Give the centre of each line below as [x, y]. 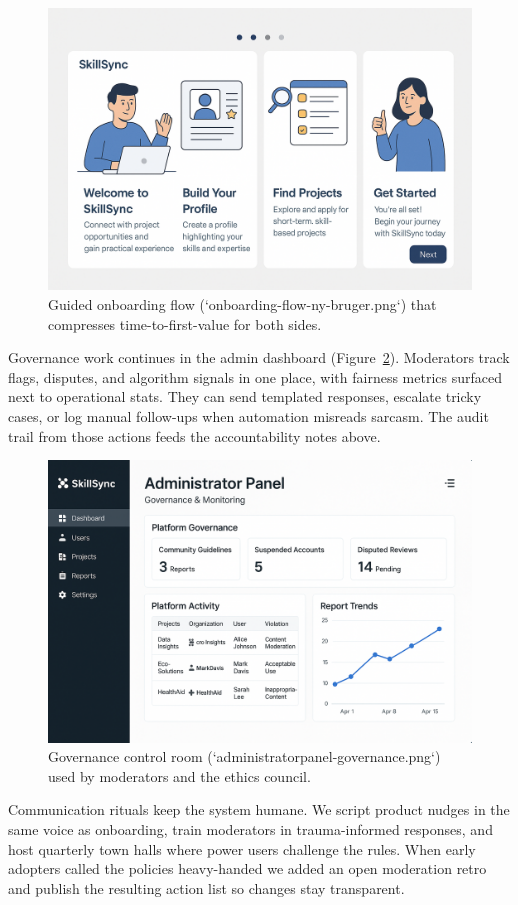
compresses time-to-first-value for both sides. [185, 323]
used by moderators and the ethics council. [179, 775]
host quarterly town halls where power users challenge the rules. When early [242, 848]
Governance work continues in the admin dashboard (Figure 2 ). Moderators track [259, 357]
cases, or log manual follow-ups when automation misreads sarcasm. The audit [248, 415]
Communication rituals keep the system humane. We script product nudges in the [259, 809]
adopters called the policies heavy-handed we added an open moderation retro [247, 868]
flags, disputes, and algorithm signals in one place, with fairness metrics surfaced [255, 376]
